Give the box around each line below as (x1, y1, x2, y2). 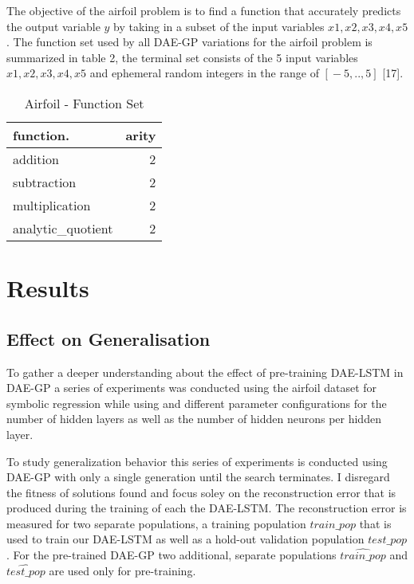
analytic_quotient (13, 218, 113, 237)
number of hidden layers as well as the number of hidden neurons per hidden (6, 410, 381, 427)
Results (6, 272, 89, 304)
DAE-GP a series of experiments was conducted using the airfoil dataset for (6, 379, 377, 396)
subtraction (13, 172, 77, 191)
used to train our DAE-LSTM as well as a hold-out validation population (6, 531, 365, 547)
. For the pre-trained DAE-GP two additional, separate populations (6, 547, 337, 563)
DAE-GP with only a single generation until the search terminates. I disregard (6, 468, 390, 485)
